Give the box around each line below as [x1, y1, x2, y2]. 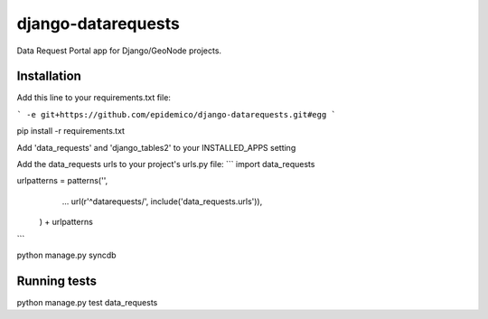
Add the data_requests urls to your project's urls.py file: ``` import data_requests [16, 159, 315, 170]
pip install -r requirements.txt [16, 126, 126, 136]
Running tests [16, 273, 98, 288]
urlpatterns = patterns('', [16, 175, 108, 186]
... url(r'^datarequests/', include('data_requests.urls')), [61, 195, 263, 207]
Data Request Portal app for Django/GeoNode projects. [16, 45, 221, 56]
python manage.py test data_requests [16, 296, 158, 307]
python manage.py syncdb [16, 249, 117, 260]
